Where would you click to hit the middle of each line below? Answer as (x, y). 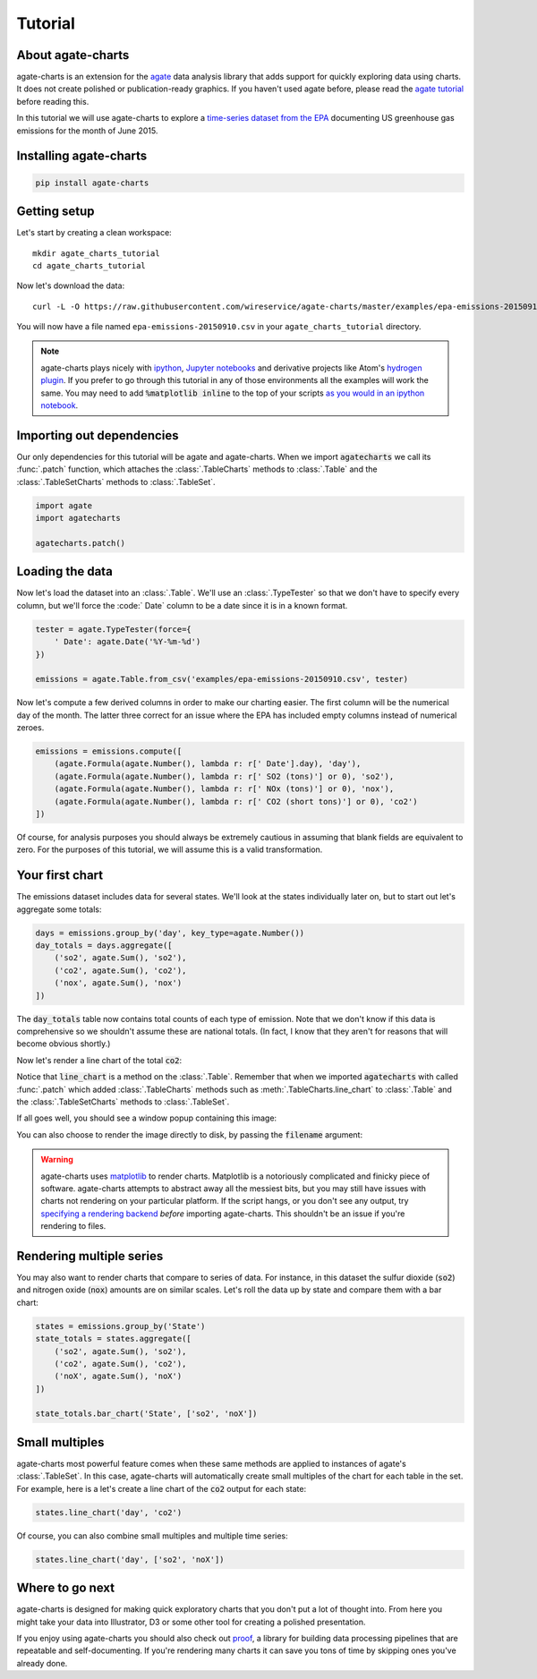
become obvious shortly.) (64, 1044)
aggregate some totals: (59, 909)
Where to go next (66, 1588)
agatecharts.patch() (80, 543)
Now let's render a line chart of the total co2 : (99, 1060)
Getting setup (55, 212)
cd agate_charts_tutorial (89, 265)
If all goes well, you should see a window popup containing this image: (147, 1118)
